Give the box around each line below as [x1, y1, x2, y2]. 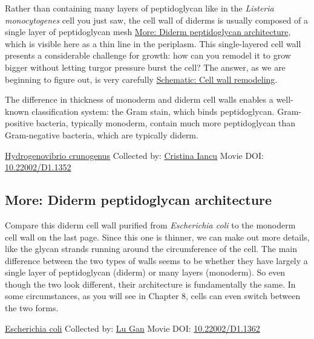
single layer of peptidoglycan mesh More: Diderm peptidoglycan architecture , [5, 25, 291, 38]
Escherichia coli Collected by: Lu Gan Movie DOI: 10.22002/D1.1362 [5, 321, 260, 334]
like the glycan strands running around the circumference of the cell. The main [5, 242, 297, 255]
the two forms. [5, 302, 59, 314]
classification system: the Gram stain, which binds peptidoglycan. [31, 105, 275, 117]
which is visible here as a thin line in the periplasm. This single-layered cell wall [5, 37, 301, 50]
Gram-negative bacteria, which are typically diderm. [5, 128, 198, 141]
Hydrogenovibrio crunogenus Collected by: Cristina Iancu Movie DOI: [5, 149, 264, 161]
